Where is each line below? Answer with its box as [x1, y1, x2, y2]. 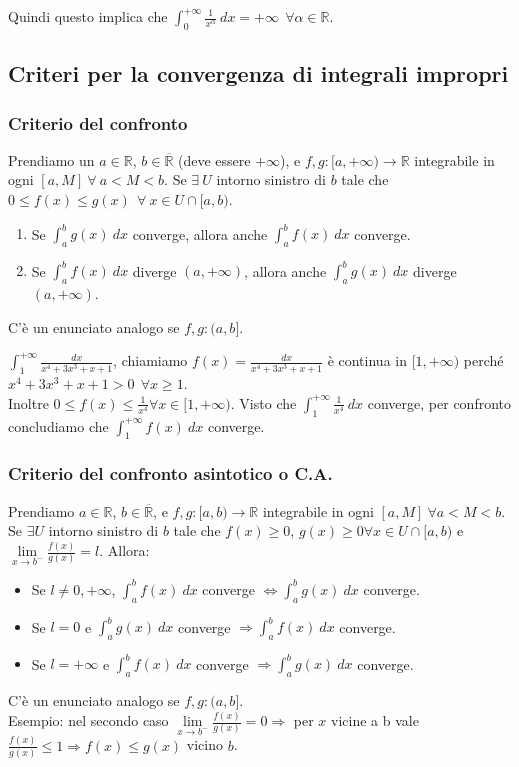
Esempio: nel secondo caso [8, 710, 169, 731]
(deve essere [178, 149, 251, 170]
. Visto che [230, 392, 297, 413]
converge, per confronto [367, 392, 511, 413]
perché [463, 350, 504, 371]
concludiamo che [8, 415, 109, 436]
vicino [186, 734, 223, 755]
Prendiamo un [8, 149, 95, 170]
